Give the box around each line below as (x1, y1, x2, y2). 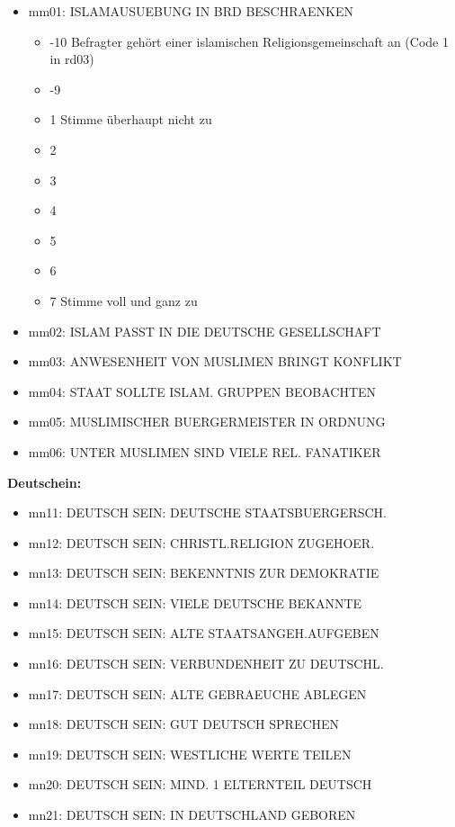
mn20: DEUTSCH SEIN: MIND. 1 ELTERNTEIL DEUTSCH (28, 775, 372, 794)
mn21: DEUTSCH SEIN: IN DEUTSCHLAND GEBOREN (28, 805, 356, 824)
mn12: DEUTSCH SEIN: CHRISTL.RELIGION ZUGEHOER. (28, 533, 375, 552)
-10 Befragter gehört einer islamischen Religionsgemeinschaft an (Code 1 (49, 31, 449, 50)
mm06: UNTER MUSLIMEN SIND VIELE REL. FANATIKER (28, 442, 381, 461)
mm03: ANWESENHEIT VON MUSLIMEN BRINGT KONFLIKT (28, 352, 402, 371)
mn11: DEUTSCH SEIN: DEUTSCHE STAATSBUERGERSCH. (28, 503, 387, 522)
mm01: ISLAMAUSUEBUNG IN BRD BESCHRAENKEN (28, 2, 353, 20)
